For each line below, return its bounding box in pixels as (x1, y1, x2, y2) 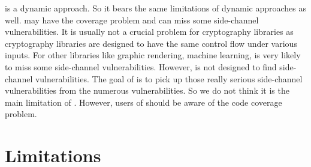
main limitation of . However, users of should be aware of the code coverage (5, 96, 282, 108)
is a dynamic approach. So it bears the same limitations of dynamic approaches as (5, 2, 307, 14)
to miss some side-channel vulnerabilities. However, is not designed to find (5, 60, 277, 73)
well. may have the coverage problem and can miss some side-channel (5, 13, 259, 26)
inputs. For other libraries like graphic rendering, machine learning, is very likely (5, 49, 301, 61)
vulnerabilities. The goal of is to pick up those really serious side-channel (35, 72, 303, 85)
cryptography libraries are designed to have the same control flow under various (5, 37, 297, 49)
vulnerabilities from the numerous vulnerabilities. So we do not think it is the (5, 84, 289, 97)
